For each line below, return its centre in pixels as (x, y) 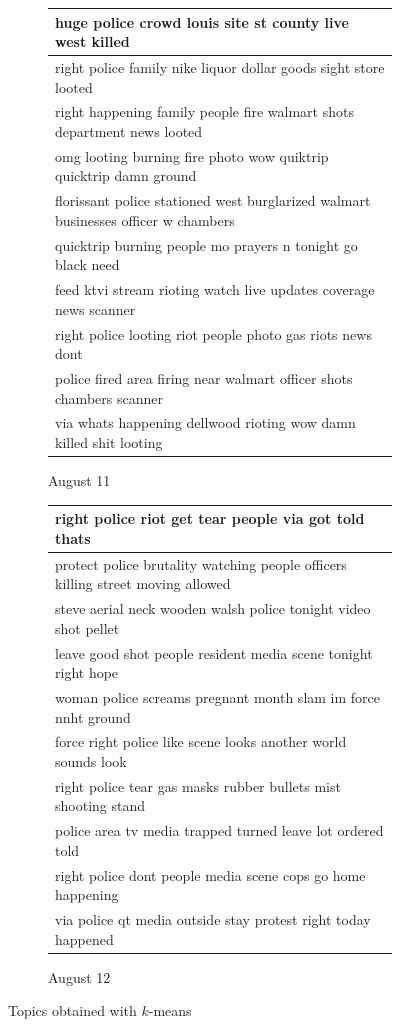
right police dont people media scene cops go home (210, 874)
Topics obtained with (72, 1010)
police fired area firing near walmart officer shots (204, 378)
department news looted (129, 130)
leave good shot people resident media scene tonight (214, 652)
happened (84, 938)
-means (170, 1010)
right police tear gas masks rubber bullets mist (198, 785)
